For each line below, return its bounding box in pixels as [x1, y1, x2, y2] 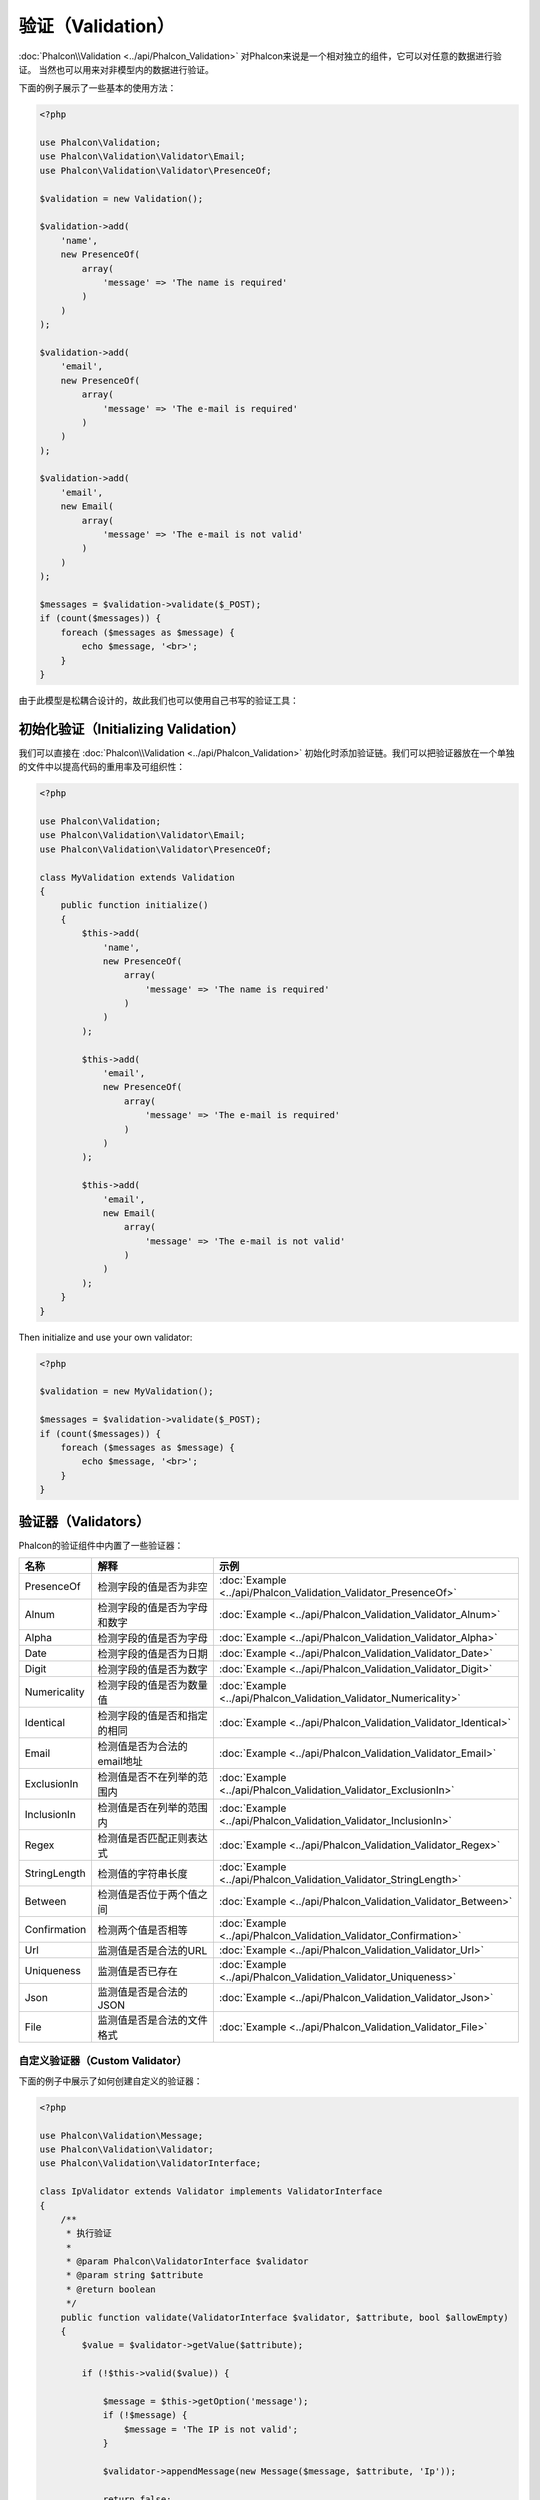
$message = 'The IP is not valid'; [123, 2423, 299, 2435]
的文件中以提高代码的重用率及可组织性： [18, 761, 185, 773]
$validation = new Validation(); [39, 193, 204, 204]
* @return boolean [65, 2283, 157, 2295]
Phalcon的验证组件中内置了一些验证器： [18, 1539, 184, 1551]
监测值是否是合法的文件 [97, 2013, 209, 2027]
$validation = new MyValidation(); [39, 1386, 214, 1397]
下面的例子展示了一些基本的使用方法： [18, 82, 177, 94]
